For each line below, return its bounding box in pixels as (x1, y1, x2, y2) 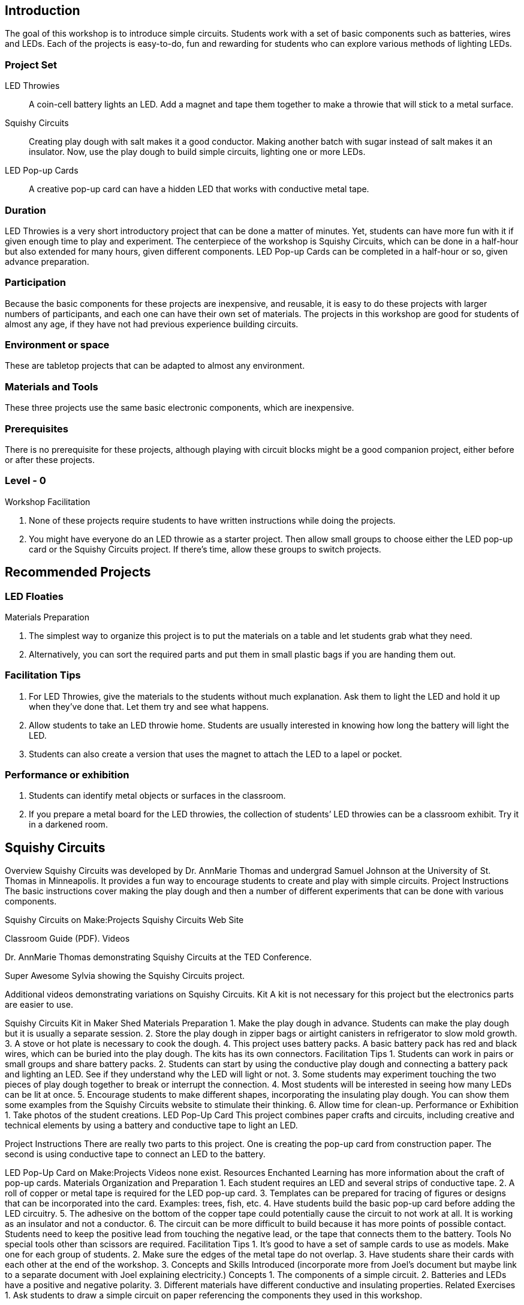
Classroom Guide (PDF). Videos (5, 933, 130, 944)
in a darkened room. (29, 819, 108, 830)
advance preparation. (5, 256, 89, 267)
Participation (5, 276, 66, 289)
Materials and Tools (5, 380, 98, 393)
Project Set (5, 58, 58, 71)
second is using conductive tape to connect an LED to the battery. (5, 1149, 266, 1160)
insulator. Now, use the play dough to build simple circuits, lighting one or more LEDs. (29, 147, 366, 157)
